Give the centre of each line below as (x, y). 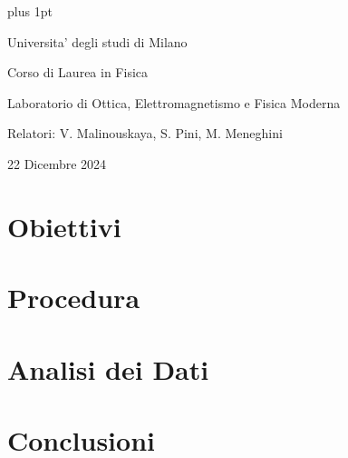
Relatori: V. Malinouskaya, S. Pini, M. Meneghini (145, 133)
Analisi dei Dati (108, 368)
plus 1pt (30, 11)
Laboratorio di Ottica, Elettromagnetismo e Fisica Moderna (174, 102)
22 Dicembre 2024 (57, 163)
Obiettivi (64, 226)
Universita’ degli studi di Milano (97, 41)
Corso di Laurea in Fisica (78, 72)
